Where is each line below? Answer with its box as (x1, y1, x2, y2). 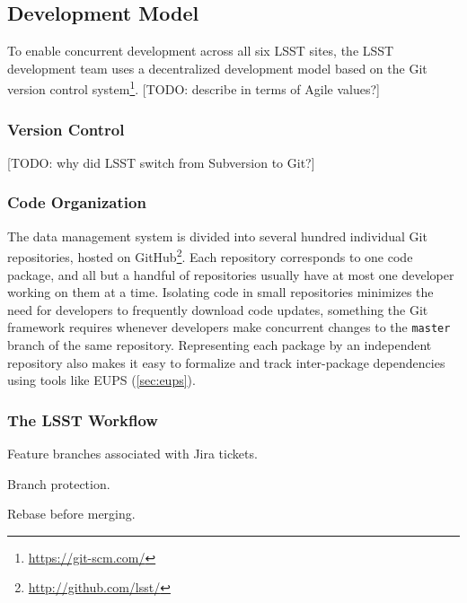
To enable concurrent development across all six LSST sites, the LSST (7, 41, 394, 60)
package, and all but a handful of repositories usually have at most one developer (7, 265, 454, 284)
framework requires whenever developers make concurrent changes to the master (7, 318, 451, 336)
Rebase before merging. (7, 504, 136, 523)
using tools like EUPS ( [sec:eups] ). (7, 371, 196, 389)
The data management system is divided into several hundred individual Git (7, 226, 427, 245)
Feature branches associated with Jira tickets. (7, 443, 258, 462)
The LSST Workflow (7, 408, 158, 431)
